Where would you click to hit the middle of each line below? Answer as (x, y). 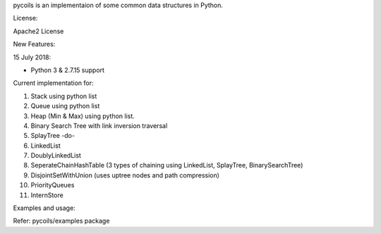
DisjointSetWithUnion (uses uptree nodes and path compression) (125, 175)
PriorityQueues (53, 185)
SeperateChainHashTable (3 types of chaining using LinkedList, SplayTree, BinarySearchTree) (167, 165)
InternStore (47, 195)
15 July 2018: (32, 57)
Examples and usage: (44, 208)
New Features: (34, 44)
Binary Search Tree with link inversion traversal (99, 125)
